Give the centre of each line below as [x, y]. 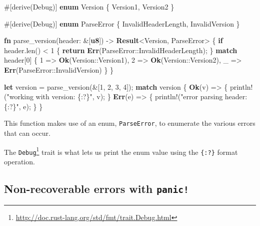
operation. [19, 161]
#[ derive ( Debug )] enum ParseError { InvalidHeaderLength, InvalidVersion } [122, 23]
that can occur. [27, 133]
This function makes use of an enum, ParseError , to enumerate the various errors [130, 123]
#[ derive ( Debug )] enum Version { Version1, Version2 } [89, 7]
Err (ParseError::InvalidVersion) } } [59, 69]
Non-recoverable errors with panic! [96, 188]
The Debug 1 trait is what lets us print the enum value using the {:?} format [121, 151]
